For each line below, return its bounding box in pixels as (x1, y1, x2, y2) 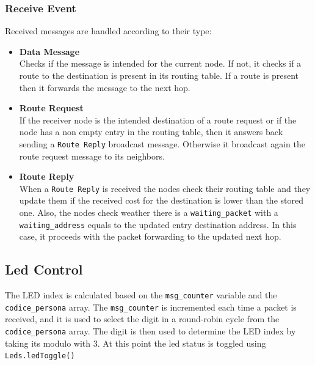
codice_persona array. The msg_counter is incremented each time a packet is (5, 300, 297, 313)
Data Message (19, 45, 80, 57)
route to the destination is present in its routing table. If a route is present (19, 69, 299, 81)
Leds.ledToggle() (5, 352, 75, 361)
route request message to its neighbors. (19, 149, 165, 162)
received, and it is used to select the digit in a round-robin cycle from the (5, 312, 280, 325)
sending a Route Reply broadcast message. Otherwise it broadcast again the (19, 137, 305, 150)
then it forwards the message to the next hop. (19, 81, 190, 94)
